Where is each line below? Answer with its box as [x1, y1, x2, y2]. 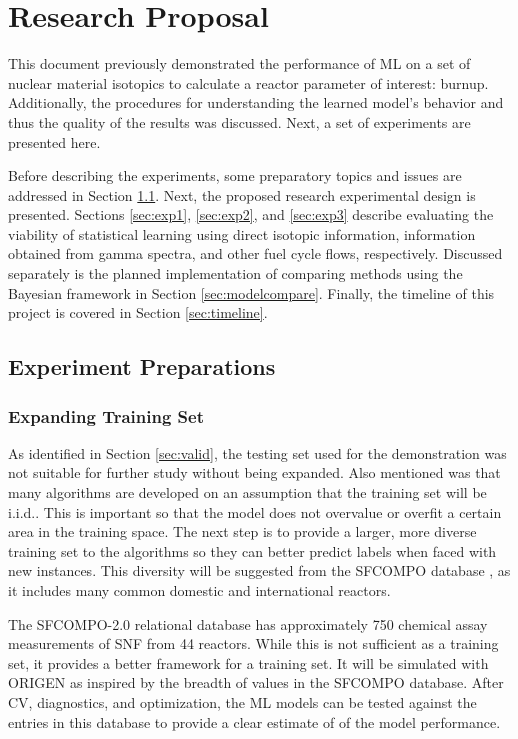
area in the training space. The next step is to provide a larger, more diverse [8, 521, 477, 542]
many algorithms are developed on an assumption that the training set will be [8, 482, 487, 503]
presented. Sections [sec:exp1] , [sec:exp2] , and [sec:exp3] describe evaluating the [8, 204, 494, 225]
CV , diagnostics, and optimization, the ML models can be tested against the [8, 691, 477, 712]
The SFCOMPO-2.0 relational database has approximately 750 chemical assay [8, 613, 488, 634]
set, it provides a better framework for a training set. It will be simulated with [8, 652, 489, 673]
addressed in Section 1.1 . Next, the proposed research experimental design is [8, 184, 476, 205]
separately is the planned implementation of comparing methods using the [8, 263, 463, 284]
